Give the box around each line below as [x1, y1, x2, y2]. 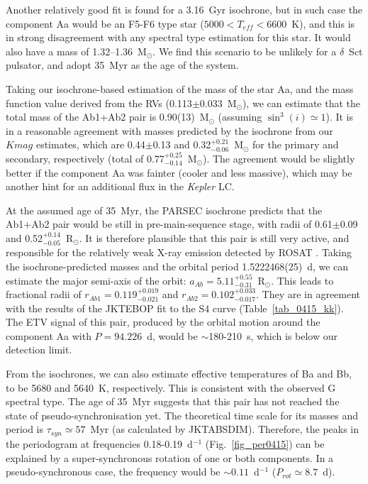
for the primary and [252, 137, 339, 152]
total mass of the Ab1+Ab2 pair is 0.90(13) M [6, 109, 209, 124]
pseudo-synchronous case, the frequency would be [6, 464, 221, 479]
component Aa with [6, 328, 91, 343]
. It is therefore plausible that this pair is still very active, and [79, 230, 350, 245]
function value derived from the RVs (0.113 [6, 95, 192, 110]
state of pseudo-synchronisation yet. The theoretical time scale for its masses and [6, 407, 358, 422]
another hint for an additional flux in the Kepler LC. [6, 179, 235, 194]
